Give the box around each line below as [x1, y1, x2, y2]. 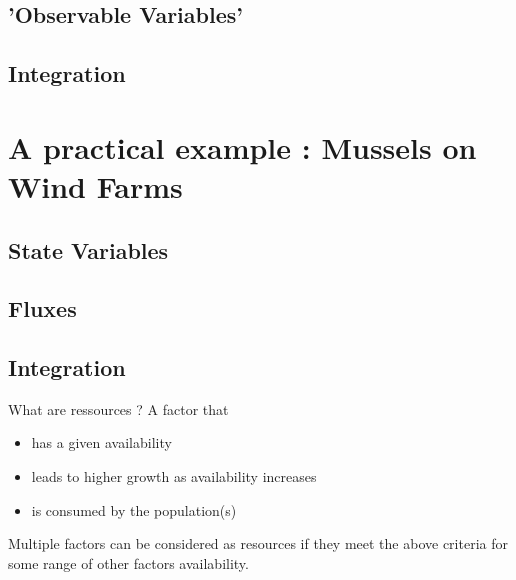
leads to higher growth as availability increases [31, 466, 317, 487]
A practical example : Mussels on [8, 126, 477, 167]
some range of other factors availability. [8, 552, 249, 573]
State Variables [8, 234, 169, 265]
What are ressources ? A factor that [8, 398, 229, 419]
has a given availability [31, 432, 172, 453]
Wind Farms [8, 165, 183, 206]
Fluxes [8, 293, 77, 324]
